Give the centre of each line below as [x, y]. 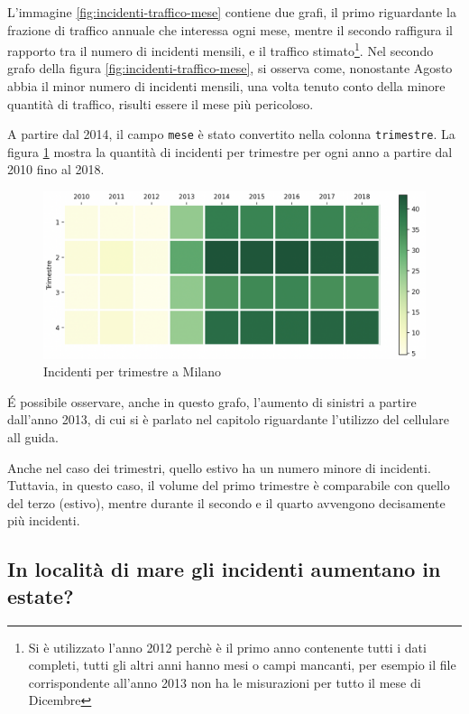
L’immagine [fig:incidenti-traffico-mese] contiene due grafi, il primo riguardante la [232, 12]
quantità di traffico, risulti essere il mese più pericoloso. [161, 103]
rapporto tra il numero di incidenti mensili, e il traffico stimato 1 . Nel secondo [221, 49]
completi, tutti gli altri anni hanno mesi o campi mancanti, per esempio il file [242, 665]
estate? [41, 595]
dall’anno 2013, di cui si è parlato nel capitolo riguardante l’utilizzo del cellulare [228, 419]
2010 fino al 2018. [56, 169]
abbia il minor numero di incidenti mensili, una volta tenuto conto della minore [226, 86]
